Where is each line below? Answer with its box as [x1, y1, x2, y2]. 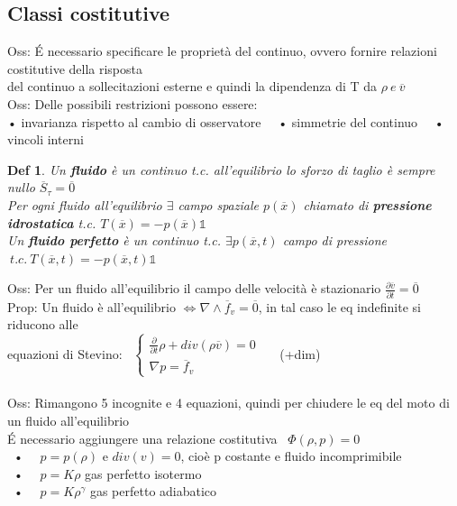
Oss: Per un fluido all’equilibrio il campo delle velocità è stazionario [7, 279, 381, 298]
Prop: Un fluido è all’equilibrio [7, 297, 176, 316]
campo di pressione [282, 231, 388, 250]
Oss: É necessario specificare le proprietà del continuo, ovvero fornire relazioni [7, 41, 437, 60]
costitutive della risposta [7, 59, 142, 78]
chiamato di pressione [303, 195, 432, 214]
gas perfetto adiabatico [89, 482, 217, 501]
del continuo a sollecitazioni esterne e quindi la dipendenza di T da [7, 77, 378, 96]
